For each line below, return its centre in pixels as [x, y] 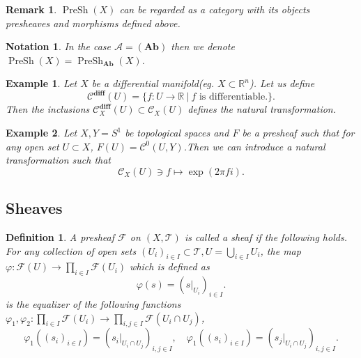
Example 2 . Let [41, 133]
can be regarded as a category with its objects [215, 9]
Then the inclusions [48, 109]
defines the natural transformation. [262, 109]
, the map [281, 250]
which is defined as [170, 266]
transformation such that [58, 160]
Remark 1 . [31, 9]
